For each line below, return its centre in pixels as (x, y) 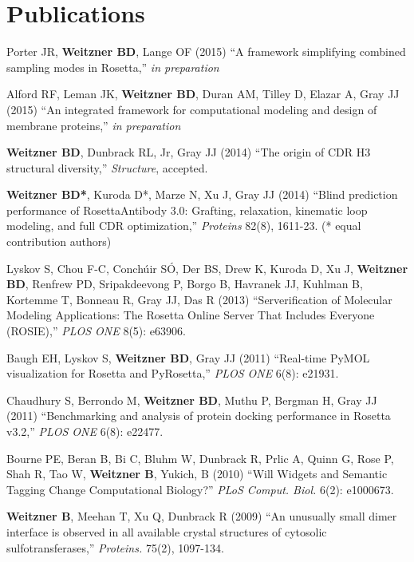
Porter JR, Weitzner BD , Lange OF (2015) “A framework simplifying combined (206, 51)
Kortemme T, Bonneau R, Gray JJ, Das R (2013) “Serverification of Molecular (199, 299)
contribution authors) (59, 241)
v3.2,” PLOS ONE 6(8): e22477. (85, 431)
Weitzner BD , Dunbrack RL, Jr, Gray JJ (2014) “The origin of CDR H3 (189, 152)
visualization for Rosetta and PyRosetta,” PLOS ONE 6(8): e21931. (173, 373)
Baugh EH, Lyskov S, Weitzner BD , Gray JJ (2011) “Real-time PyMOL (188, 357)
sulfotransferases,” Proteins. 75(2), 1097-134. (115, 547)
